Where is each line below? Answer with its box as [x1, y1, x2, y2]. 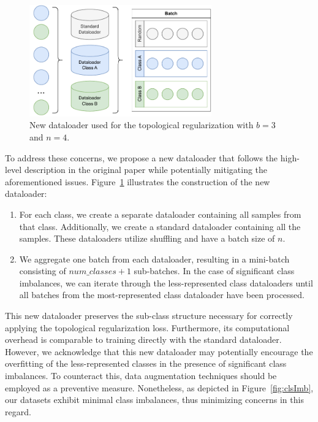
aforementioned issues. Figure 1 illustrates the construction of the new [5, 175, 270, 188]
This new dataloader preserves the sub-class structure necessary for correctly [5, 309, 293, 322]
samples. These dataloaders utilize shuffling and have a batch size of [19, 232, 275, 245]
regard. [5, 405, 31, 418]
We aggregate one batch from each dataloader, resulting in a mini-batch [19, 252, 290, 265]
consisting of [19, 264, 66, 277]
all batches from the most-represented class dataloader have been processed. [19, 288, 305, 301]
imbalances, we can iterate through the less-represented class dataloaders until [19, 276, 313, 289]
